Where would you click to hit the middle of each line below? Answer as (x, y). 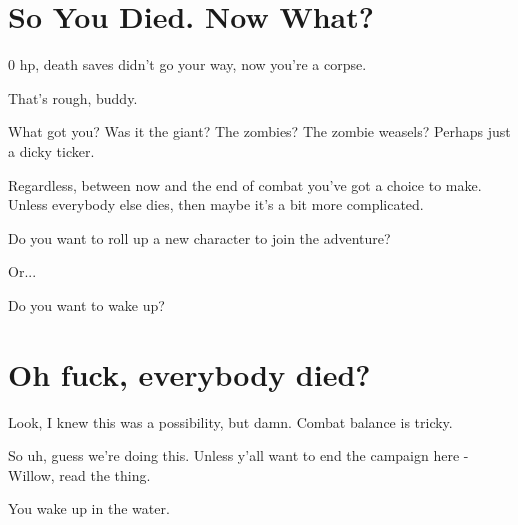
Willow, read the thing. (79, 474)
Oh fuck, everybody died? (189, 373)
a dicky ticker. (51, 150)
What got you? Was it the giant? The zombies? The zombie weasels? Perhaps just (259, 131)
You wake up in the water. (89, 508)
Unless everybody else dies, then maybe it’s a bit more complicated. (216, 204)
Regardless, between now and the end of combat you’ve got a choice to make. (245, 184)
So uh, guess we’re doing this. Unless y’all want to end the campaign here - (238, 455)
